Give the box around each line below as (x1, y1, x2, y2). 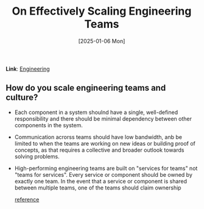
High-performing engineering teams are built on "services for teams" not (14, 165, 198, 172)
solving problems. (14, 152, 60, 160)
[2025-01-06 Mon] (78, 37, 125, 44)
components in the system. (14, 121, 83, 129)
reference (14, 196, 40, 203)
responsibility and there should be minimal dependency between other (14, 115, 192, 122)
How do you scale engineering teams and (5, 83, 166, 93)
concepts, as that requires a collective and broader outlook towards (14, 146, 185, 154)
